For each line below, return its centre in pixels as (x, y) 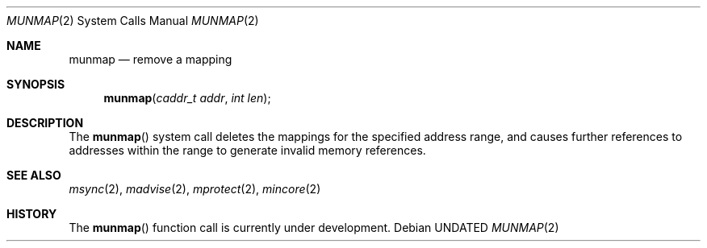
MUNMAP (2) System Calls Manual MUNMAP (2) (133, 21)
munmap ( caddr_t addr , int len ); (187, 98)
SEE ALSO (34, 175)
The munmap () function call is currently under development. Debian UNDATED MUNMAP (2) (314, 227)
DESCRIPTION (45, 123)
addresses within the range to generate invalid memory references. (247, 150)
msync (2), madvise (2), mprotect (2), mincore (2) (195, 189)
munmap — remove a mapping (151, 59)
